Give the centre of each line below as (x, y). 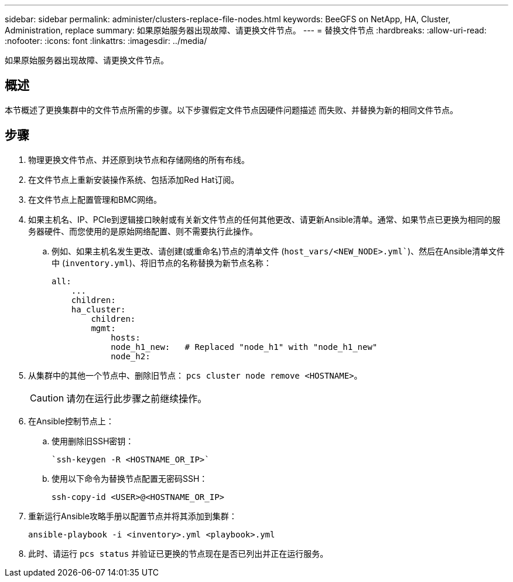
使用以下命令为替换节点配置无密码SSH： (130, 478)
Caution (47, 398)
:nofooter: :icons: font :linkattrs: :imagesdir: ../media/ (106, 41)
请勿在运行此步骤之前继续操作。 (137, 398)
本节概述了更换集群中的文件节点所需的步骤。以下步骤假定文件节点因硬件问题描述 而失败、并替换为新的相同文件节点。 (231, 110)
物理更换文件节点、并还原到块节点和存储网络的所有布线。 (139, 159)
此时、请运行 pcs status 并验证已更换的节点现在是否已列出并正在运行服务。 (178, 553)
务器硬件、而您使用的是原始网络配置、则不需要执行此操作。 (143, 231)
